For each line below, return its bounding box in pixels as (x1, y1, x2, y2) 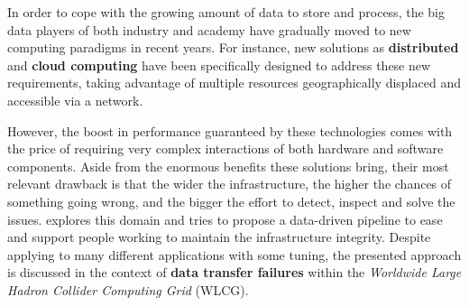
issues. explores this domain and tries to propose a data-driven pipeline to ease (7, 209, 443, 228)
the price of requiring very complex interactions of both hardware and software (7, 139, 444, 158)
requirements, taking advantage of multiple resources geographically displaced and (7, 73, 461, 92)
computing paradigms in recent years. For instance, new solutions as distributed (7, 38, 459, 57)
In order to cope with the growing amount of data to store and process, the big (7, 3, 445, 21)
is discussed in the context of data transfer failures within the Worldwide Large (7, 263, 462, 282)
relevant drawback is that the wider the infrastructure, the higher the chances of (7, 174, 452, 193)
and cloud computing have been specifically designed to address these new (7, 55, 431, 74)
